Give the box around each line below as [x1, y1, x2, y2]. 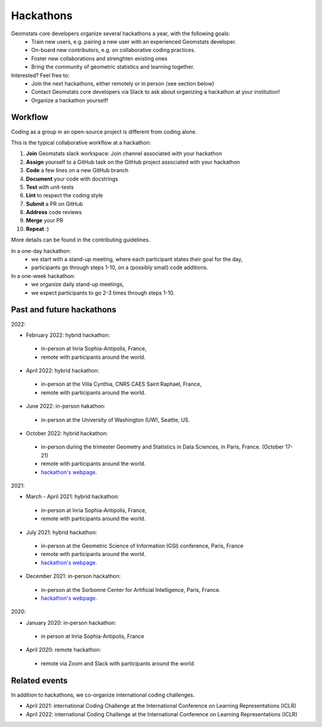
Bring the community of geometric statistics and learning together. [31, 63, 195, 71]
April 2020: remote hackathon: [26, 646, 101, 653]
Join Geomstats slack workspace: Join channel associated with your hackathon [26, 150, 222, 157]
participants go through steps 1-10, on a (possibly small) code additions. [31, 264, 208, 271]
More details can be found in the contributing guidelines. [11, 236, 150, 243]
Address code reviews [26, 209, 82, 216]
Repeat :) [26, 225, 49, 233]
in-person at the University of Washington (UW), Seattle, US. [41, 416, 190, 423]
